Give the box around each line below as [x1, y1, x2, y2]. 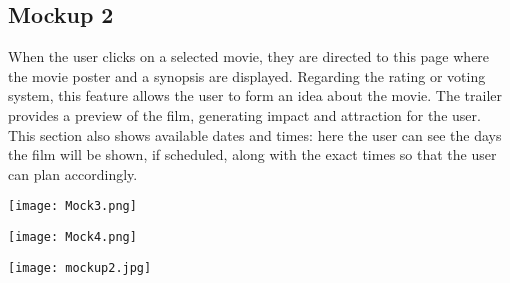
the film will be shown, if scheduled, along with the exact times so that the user [8, 144, 497, 165]
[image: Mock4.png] [8, 230, 137, 245]
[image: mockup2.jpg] [8, 260, 152, 275]
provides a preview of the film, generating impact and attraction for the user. [8, 104, 481, 125]
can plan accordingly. [8, 163, 138, 184]
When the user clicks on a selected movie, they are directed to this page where [8, 46, 490, 67]
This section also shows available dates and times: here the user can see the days [8, 124, 502, 145]
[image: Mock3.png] [8, 199, 137, 214]
